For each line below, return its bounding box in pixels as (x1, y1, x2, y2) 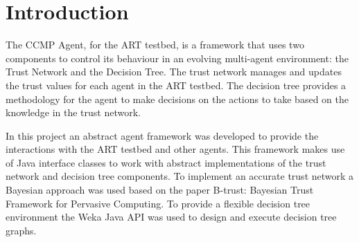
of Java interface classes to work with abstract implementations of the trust (6, 155, 326, 169)
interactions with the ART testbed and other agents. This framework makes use (6, 142, 345, 156)
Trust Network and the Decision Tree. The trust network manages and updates (6, 64, 342, 79)
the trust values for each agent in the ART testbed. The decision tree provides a (6, 77, 347, 92)
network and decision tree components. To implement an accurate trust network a (6, 169, 354, 183)
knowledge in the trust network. (6, 105, 141, 120)
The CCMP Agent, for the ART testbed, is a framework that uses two (6, 37, 304, 52)
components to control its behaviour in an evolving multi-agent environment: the (6, 50, 349, 65)
